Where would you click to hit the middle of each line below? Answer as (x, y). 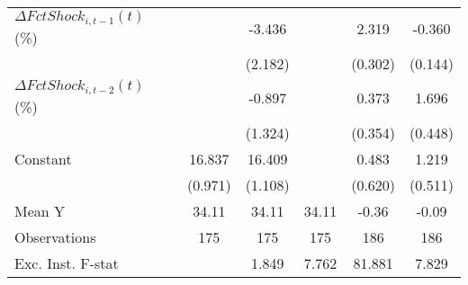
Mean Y (40, 210)
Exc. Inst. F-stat (67, 263)
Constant (43, 158)
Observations (55, 236)
